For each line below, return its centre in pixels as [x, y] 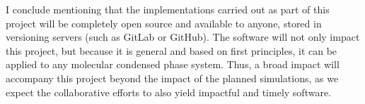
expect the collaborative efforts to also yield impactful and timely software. [168, 92]
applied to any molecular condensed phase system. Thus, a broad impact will [173, 64]
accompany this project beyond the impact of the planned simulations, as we [172, 78]
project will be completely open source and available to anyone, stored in [164, 23]
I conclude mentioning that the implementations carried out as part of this [168, 9]
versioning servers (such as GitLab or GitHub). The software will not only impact [183, 37]
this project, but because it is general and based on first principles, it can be [172, 50]
